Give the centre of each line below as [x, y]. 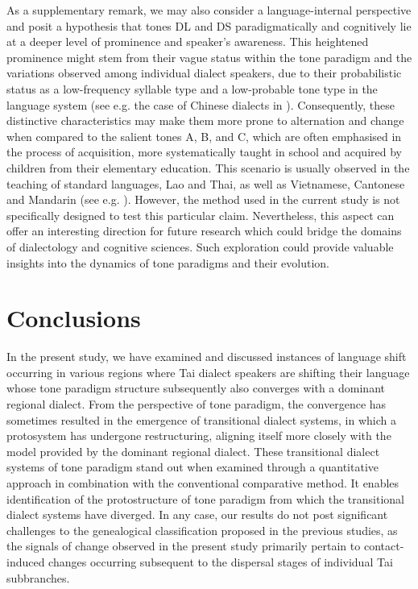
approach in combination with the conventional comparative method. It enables [203, 482]
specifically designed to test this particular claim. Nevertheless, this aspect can [201, 215]
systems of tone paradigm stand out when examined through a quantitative [193, 467]
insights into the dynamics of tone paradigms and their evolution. [168, 262]
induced [26, 561]
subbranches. [38, 577]
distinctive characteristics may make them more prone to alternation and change [205, 120]
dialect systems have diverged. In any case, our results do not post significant [197, 514]
